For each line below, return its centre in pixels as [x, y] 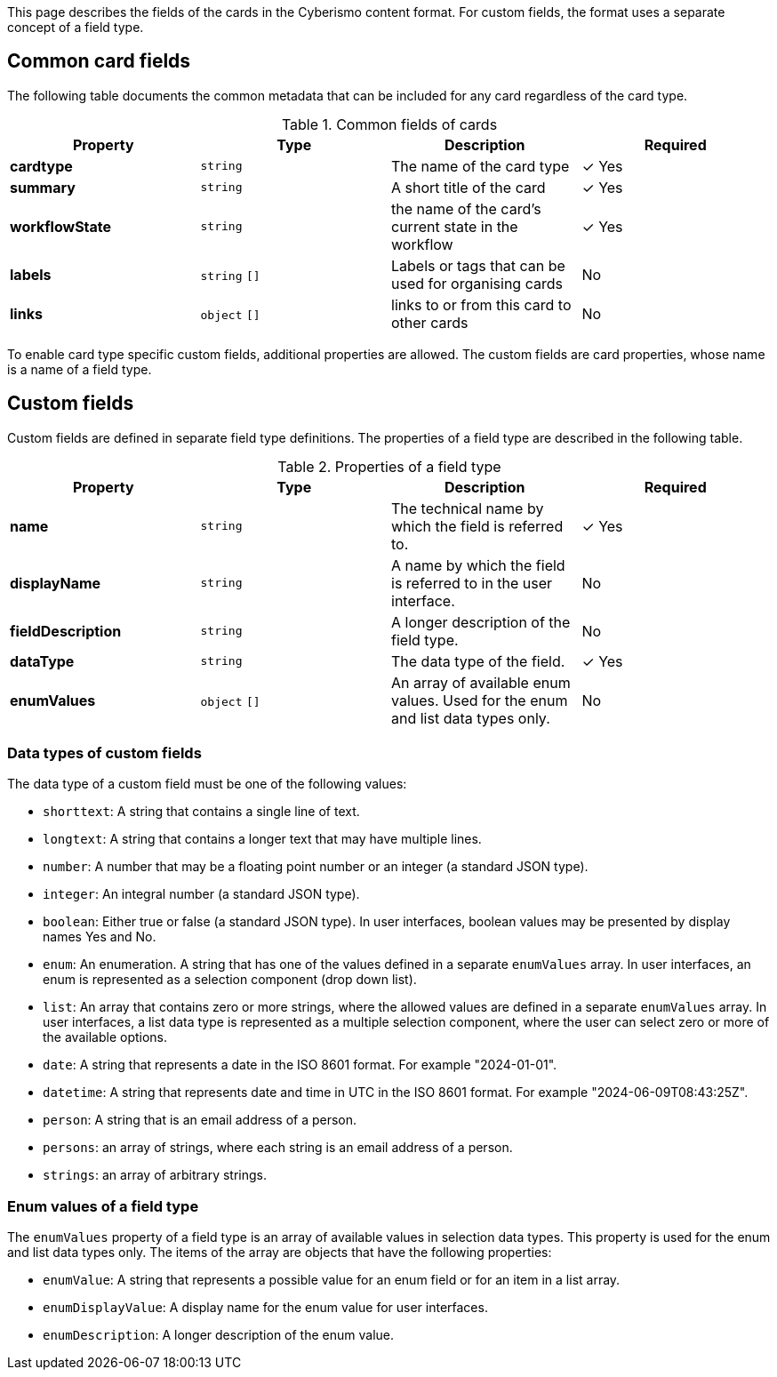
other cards [430, 322]
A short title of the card [469, 187]
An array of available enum [481, 682]
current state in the [455, 226]
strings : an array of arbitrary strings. [155, 1175]
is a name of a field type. [80, 369]
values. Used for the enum [480, 700]
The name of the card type [481, 166]
